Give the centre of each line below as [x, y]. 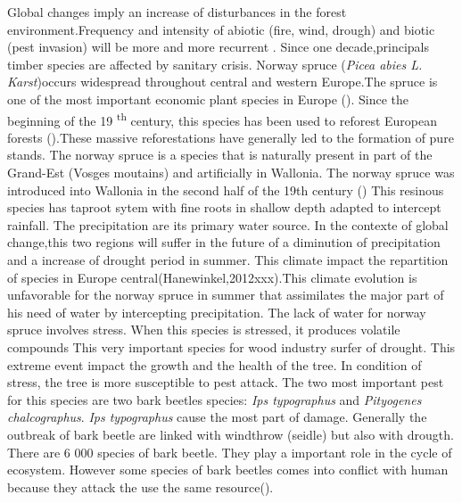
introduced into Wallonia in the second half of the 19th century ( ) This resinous [226, 190]
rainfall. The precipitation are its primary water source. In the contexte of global [228, 224]
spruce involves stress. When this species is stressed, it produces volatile [204, 330]
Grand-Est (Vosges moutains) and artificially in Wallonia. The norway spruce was [231, 172]
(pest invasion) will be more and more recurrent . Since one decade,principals [218, 47]
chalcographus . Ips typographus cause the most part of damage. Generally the [217, 417]
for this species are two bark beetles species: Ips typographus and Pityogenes [214, 399]
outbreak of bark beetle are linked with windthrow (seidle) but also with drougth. [231, 434]
